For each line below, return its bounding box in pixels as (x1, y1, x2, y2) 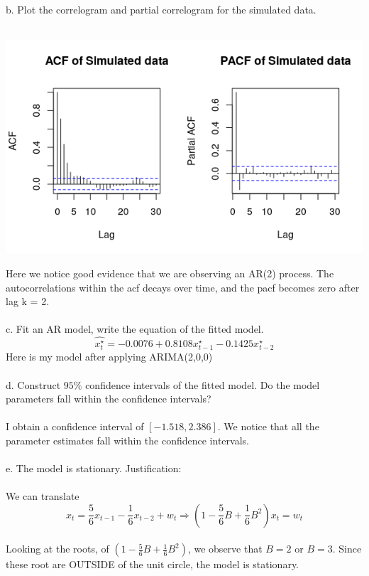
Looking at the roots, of (6, 541, 109, 556)
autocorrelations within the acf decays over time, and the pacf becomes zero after (6, 279, 360, 294)
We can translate (6, 489, 79, 503)
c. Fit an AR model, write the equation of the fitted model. (6, 321, 264, 336)
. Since (332, 541, 362, 556)
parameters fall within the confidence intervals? (6, 391, 211, 406)
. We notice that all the (217, 419, 319, 434)
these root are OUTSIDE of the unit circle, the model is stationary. (6, 557, 299, 572)
